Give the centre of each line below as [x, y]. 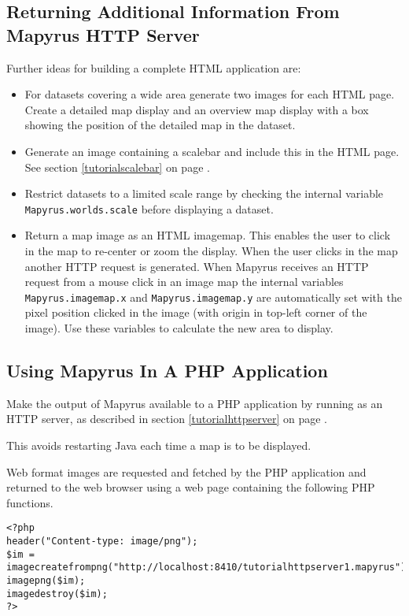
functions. [30, 502]
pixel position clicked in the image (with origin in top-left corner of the [196, 312]
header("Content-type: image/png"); [102, 542]
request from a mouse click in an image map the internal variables [184, 282]
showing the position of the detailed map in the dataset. [160, 125]
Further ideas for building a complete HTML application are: [154, 67]
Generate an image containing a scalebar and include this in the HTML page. [212, 151]
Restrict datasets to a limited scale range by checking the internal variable [204, 193]
